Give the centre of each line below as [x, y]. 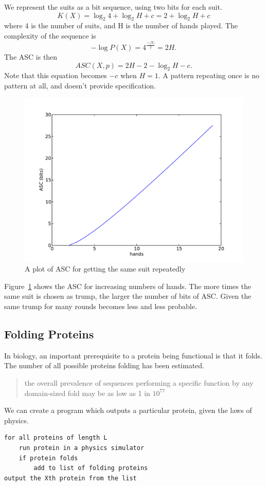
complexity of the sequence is [50, 35]
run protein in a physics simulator [82, 448]
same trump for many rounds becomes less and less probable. [101, 306]
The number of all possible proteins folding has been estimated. [104, 365]
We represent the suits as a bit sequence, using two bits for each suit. [113, 7]
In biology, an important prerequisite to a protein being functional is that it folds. [133, 355]
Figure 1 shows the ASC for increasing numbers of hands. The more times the [128, 286]
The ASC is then [31, 57]
